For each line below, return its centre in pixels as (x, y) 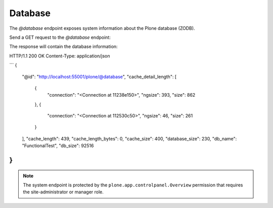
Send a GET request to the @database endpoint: (60, 37)
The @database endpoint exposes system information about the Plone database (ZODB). (102, 28)
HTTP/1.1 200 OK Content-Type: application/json (60, 56)
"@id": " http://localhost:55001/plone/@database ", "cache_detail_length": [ (99, 77)
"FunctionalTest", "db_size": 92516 (58, 146)
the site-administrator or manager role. (63, 192)
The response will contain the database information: (64, 47)
